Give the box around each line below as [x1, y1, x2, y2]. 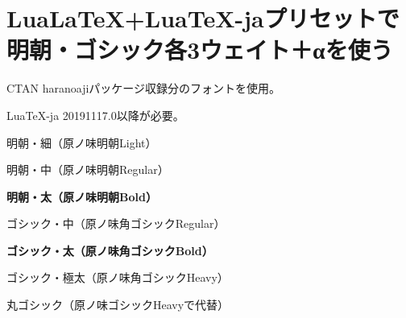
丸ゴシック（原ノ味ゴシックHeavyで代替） [6, 296, 230, 313]
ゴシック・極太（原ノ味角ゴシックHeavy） [6, 269, 229, 286]
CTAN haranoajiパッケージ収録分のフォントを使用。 [6, 80, 281, 97]
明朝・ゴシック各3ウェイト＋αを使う [6, 33, 393, 66]
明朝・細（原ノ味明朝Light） [6, 134, 157, 151]
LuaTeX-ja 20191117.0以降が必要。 [6, 106, 184, 123]
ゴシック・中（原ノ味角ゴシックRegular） [6, 215, 226, 232]
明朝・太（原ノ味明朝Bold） [6, 188, 157, 204]
